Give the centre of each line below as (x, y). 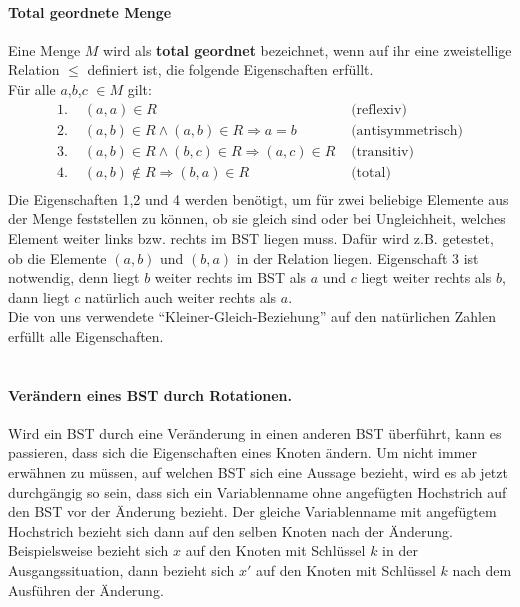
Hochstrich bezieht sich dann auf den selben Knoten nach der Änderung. (230, 530)
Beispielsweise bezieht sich (88, 550)
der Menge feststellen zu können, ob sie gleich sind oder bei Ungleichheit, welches (257, 218)
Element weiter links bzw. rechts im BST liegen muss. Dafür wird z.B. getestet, (251, 237)
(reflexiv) (379, 109)
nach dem (482, 570)
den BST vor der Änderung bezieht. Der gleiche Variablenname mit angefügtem (252, 511)
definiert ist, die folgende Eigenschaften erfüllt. (230, 69)
